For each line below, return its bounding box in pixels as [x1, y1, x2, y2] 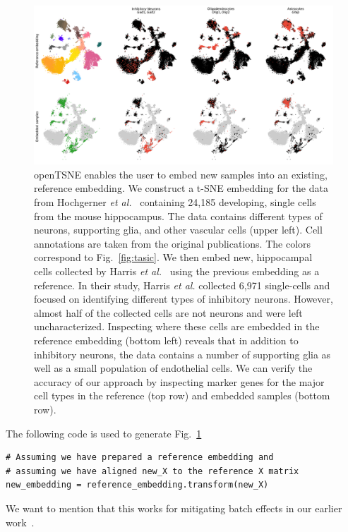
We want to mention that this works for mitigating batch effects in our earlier [6, 500, 342, 515]
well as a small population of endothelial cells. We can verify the [34, 361, 313, 375]
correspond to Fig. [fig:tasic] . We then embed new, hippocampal [34, 250, 313, 265]
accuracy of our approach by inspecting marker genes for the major [34, 374, 325, 389]
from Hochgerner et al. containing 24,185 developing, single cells [34, 195, 316, 210]
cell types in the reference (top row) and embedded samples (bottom [34, 388, 330, 403]
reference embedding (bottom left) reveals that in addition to [34, 332, 299, 347]
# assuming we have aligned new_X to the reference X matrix [6, 466, 299, 476]
